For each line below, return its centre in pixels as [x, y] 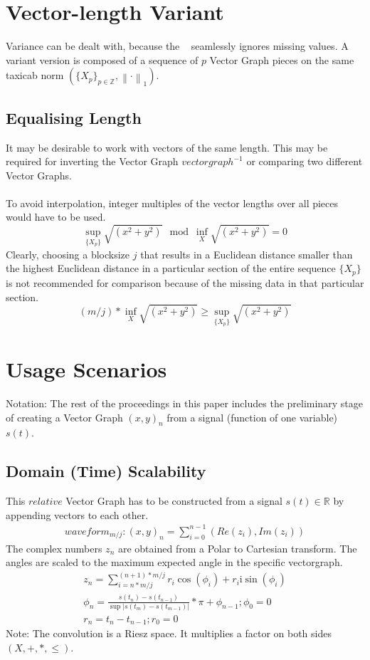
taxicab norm [35, 75]
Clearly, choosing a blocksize [68, 254]
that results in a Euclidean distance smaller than [247, 254]
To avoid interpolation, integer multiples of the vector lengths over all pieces [172, 203]
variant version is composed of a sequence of [102, 59]
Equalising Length [74, 117]
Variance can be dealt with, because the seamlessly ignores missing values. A [177, 46]
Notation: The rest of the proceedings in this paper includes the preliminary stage [184, 403]
